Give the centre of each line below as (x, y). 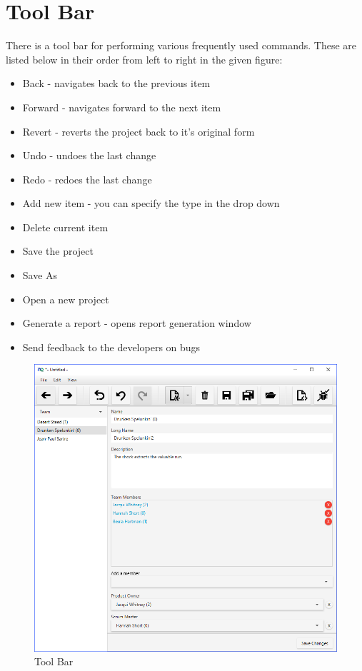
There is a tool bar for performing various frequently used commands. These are (181, 45)
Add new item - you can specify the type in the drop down (151, 203)
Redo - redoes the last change (87, 179)
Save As (40, 275)
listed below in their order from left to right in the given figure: (144, 59)
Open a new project (66, 299)
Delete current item (65, 227)
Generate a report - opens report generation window (137, 323)
